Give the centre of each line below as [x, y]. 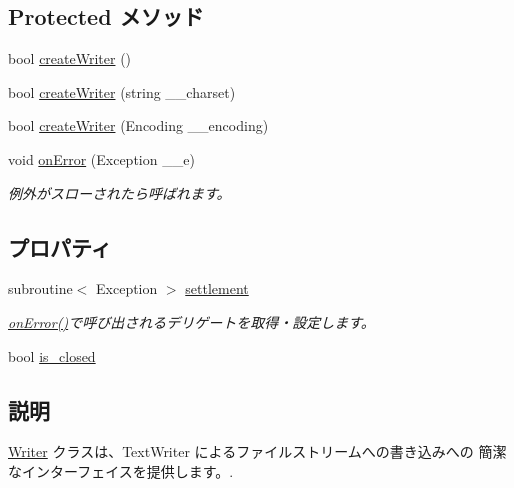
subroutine [40, 288]
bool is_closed [52, 355]
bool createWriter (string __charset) [122, 91]
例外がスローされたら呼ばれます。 [119, 192]
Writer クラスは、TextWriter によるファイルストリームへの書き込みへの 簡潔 [257, 451]
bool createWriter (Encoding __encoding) [138, 125]
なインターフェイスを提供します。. [121, 470]
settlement [217, 288]
